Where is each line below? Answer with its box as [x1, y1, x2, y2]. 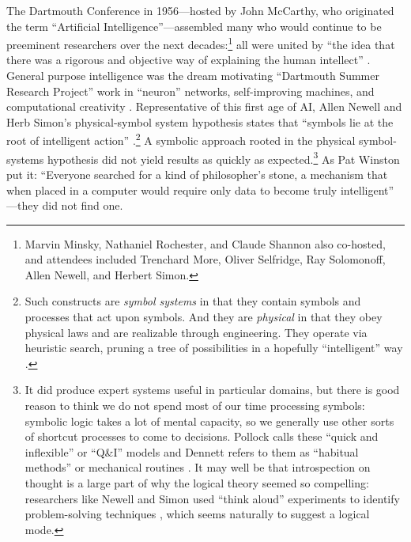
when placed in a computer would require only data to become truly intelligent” [6, 181, 394, 198]
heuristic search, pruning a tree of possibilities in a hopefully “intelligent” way [25, 339, 403, 356]
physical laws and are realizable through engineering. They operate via [25, 324, 368, 340]
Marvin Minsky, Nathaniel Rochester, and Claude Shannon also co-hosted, [25, 235, 386, 252]
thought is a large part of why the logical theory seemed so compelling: [25, 475, 369, 491]
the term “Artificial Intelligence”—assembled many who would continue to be [6, 17, 382, 34]
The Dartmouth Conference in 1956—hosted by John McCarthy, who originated [6, 2, 394, 18]
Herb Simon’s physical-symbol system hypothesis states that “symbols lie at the [6, 113, 394, 130]
